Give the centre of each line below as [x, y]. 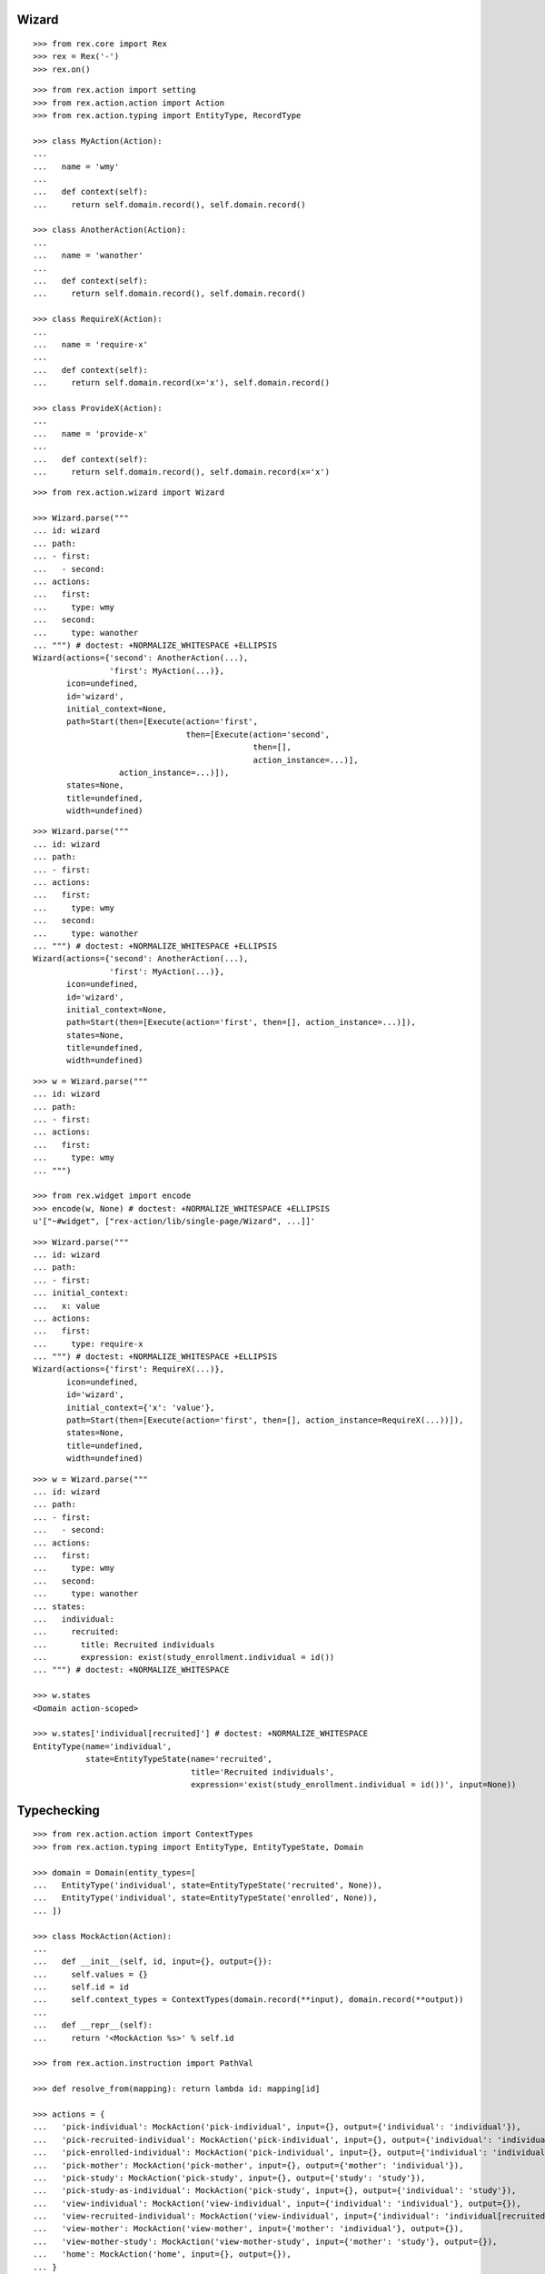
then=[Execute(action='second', [258, 734]
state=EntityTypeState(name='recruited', [178, 1759]
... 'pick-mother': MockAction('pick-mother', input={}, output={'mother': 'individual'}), [248, 2165]
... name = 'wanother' [88, 256]
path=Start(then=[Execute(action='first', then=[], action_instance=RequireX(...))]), [265, 1420]
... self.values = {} [91, 1974]
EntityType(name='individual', [103, 1746]
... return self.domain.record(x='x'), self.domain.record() [182, 383]
